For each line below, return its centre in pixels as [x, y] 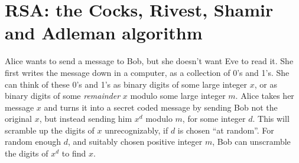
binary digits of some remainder [63, 96]
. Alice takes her [265, 96]
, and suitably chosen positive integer [135, 142]
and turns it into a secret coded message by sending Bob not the [161, 107]
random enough [33, 142]
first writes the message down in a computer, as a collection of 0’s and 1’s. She [147, 72]
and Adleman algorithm [104, 33]
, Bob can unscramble [251, 142]
